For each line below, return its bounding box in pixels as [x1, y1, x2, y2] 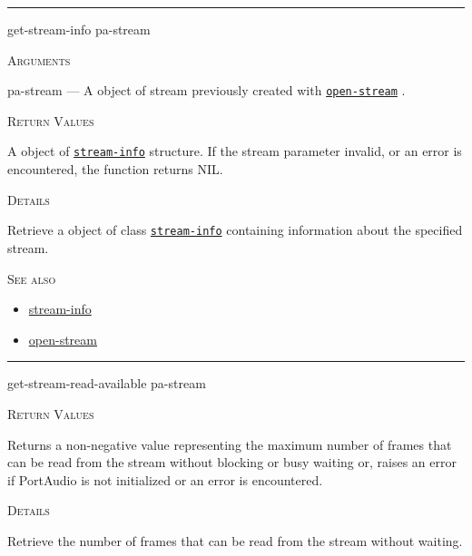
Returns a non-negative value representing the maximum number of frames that [7, 434, 452, 454]
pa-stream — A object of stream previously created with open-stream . [7, 81, 406, 100]
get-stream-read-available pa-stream [7, 374, 206, 393]
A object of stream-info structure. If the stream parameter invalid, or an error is [7, 141, 462, 161]
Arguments [7, 50, 71, 69]
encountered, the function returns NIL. [7, 160, 223, 179]
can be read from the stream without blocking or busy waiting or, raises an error [7, 453, 457, 472]
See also [7, 268, 56, 288]
